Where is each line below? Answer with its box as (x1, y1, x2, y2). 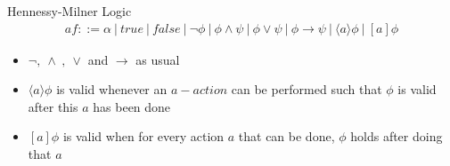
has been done (93, 97, 171, 115)
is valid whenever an (56, 80, 168, 99)
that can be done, (238, 127, 335, 146)
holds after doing (350, 127, 443, 146)
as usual (135, 50, 180, 68)
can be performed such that (231, 80, 382, 99)
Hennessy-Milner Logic (7, 2, 132, 20)
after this (28, 97, 78, 115)
